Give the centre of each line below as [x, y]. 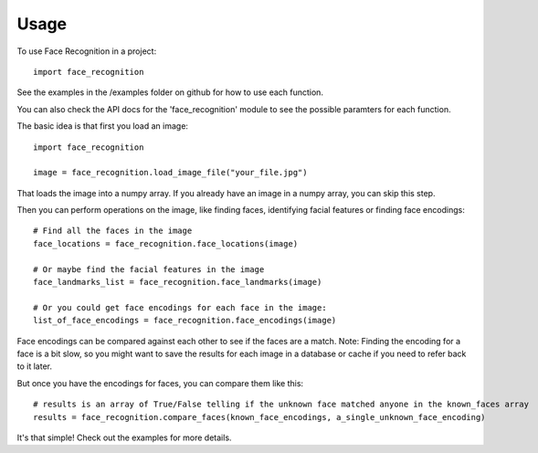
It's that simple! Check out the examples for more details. [124, 437]
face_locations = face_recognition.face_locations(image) [166, 243]
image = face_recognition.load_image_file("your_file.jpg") [170, 173]
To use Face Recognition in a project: [87, 51]
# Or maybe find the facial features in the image [149, 269]
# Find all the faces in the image [113, 231]
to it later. [34, 366]
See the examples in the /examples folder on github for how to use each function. [170, 92]
